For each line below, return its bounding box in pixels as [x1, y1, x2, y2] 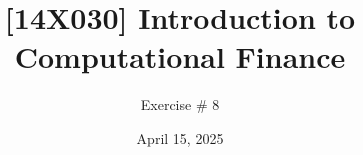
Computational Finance [14, 36, 346, 77]
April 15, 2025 [136, 127, 224, 148]
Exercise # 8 [140, 94, 220, 115]
